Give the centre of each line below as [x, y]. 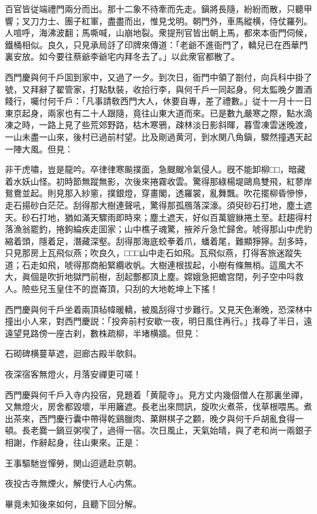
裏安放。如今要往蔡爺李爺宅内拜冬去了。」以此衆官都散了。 [122, 56]
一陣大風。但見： [39, 148]
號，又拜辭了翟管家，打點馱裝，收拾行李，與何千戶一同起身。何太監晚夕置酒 [158, 89]
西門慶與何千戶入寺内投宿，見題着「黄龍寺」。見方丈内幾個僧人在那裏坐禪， [156, 394]
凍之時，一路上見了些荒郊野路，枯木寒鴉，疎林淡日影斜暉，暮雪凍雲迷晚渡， [158, 125]
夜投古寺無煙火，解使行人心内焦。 [73, 483]
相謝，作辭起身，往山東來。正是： [73, 442]
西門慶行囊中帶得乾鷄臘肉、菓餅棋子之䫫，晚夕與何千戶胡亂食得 [167, 418]
